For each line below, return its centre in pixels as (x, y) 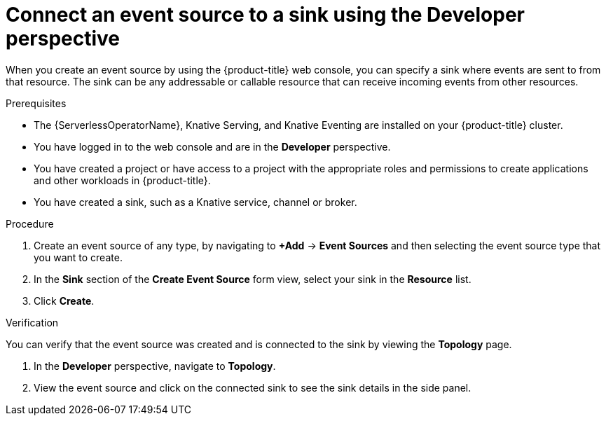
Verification (32, 322)
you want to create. (78, 257)
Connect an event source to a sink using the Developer (265, 15)
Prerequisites (36, 103)
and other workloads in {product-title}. (122, 180)
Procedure (30, 223)
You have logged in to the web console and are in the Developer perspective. (212, 146)
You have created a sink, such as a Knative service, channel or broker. (195, 202)
